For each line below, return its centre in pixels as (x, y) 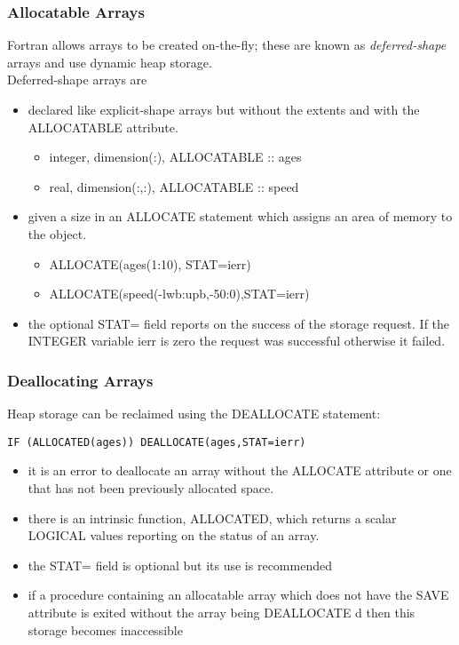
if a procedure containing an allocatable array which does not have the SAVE (238, 595)
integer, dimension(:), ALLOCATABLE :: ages (175, 157)
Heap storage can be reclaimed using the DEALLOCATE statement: (194, 414)
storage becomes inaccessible (105, 629)
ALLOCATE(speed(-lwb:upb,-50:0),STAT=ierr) (179, 294)
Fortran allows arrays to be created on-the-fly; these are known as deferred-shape (227, 45)
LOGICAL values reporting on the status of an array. (174, 535)
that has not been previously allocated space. (151, 488)
